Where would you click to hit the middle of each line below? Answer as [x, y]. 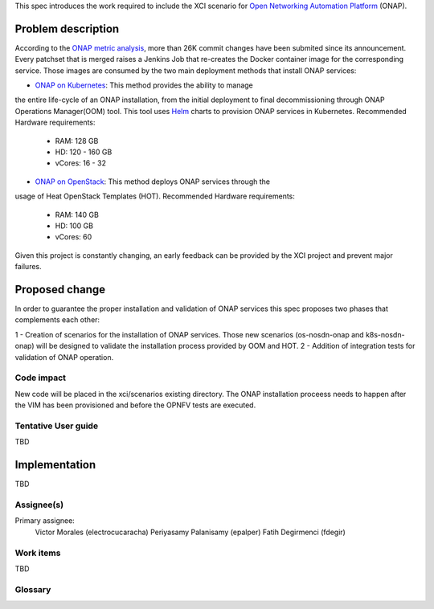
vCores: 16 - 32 [80, 163]
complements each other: [57, 320]
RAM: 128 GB [77, 141]
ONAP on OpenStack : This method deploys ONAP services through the [153, 182]
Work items [38, 553]
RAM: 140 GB [77, 215]
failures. [28, 267]
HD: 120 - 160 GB [84, 152]
